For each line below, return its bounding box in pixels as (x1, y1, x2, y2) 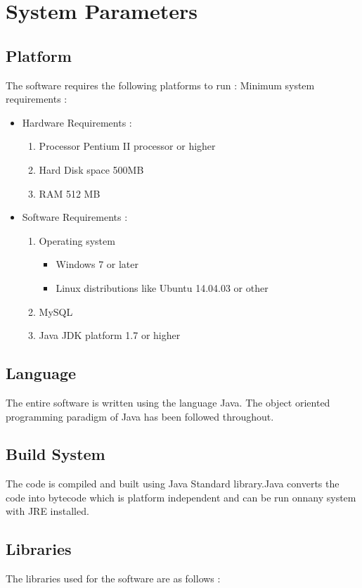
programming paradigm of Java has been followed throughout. (6, 409, 274, 423)
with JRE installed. (6, 504, 89, 518)
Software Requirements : (22, 210, 128, 224)
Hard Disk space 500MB (39, 162, 144, 177)
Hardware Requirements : (22, 115, 132, 129)
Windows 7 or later (56, 257, 138, 271)
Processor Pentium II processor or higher (39, 139, 216, 153)
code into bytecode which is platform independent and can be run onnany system (6, 490, 356, 504)
